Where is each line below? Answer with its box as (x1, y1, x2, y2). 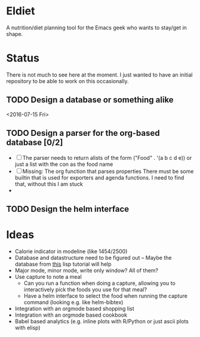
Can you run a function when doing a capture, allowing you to (23, 280, 176, 287)
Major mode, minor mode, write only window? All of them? (14, 266, 158, 274)
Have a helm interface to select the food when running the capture (23, 292, 188, 299)
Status (6, 51, 40, 65)
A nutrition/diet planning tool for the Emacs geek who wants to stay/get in (6, 24, 187, 31)
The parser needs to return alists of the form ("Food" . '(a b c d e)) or (22, 154, 192, 161)
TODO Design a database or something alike (6, 95, 174, 105)
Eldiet (6, 4, 35, 18)
